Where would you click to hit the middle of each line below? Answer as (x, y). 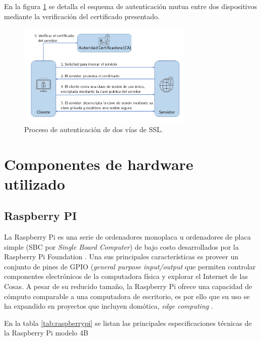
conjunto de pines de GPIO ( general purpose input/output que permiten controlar (130, 266)
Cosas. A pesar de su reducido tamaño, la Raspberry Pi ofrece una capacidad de (128, 286)
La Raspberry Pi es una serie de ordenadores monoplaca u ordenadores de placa (127, 237)
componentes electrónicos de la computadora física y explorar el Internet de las (126, 276)
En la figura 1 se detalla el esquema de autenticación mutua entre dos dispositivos (130, 6)
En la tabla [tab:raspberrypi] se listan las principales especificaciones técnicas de (128, 323)
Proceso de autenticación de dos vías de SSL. (94, 129)
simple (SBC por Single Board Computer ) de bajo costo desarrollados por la (121, 246)
